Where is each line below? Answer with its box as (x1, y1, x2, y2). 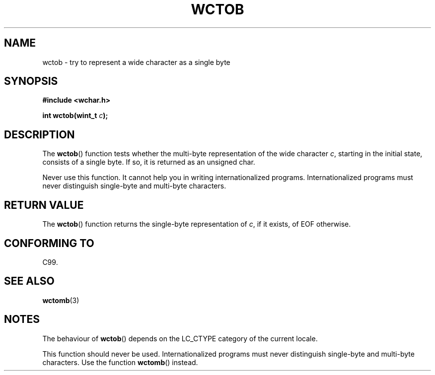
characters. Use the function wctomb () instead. (42, 358, 198, 367)
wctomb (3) (42, 296, 79, 305)
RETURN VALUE (4, 198, 84, 211)
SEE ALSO (4, 275, 55, 288)
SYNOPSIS (4, 75, 58, 88)
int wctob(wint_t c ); (42, 111, 108, 120)
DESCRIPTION (4, 128, 75, 141)
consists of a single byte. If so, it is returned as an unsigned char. (42, 158, 255, 167)
